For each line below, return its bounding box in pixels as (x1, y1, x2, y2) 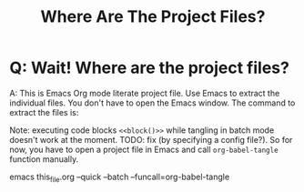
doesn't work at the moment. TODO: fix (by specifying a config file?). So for (9, 134, 293, 145)
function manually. (9, 153, 79, 165)
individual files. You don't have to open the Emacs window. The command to (9, 97, 296, 108)
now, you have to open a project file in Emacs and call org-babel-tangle (9, 144, 279, 155)
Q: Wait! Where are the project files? (9, 57, 289, 78)
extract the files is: (9, 106, 79, 117)
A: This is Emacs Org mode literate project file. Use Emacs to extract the (9, 87, 280, 98)
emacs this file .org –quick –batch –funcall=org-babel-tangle (9, 171, 230, 184)
